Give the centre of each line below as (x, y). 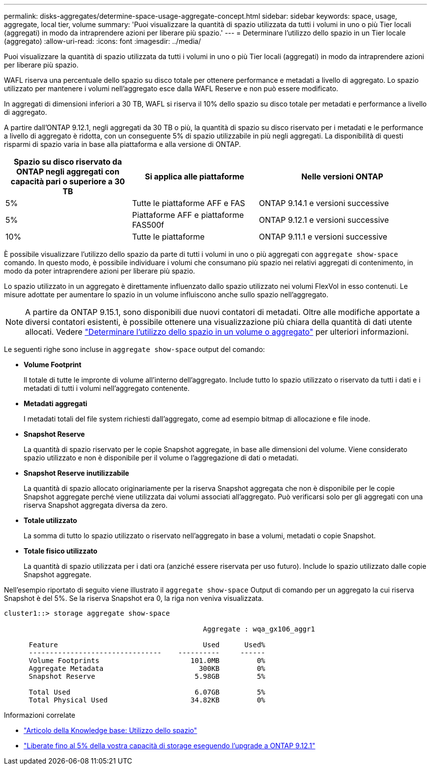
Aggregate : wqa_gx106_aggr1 (259, 629)
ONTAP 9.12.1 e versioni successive (324, 220)
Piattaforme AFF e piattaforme (188, 215)
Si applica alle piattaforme (195, 176)
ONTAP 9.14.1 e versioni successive (324, 203)
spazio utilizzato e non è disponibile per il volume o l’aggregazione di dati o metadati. (161, 458)
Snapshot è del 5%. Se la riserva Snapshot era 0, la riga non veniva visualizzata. (134, 598)
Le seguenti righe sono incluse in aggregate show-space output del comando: (135, 349)
